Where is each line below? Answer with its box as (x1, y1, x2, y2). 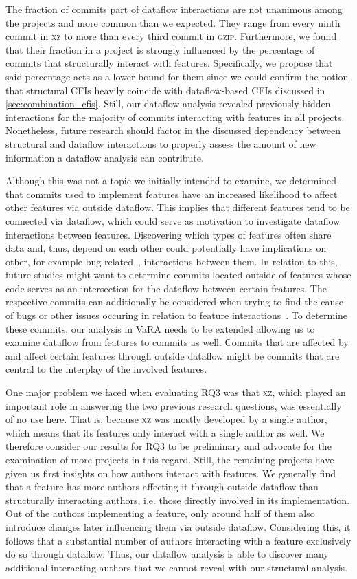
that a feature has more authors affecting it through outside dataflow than (5, 479, 319, 494)
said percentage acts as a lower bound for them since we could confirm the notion (5, 69, 349, 83)
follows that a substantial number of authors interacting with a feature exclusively (5, 533, 352, 547)
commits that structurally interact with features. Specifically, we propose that (5, 56, 333, 70)
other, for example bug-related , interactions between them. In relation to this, (5, 254, 338, 268)
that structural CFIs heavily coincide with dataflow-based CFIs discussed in (5, 83, 325, 97)
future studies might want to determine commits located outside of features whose (5, 267, 352, 282)
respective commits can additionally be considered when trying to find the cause (5, 294, 343, 309)
